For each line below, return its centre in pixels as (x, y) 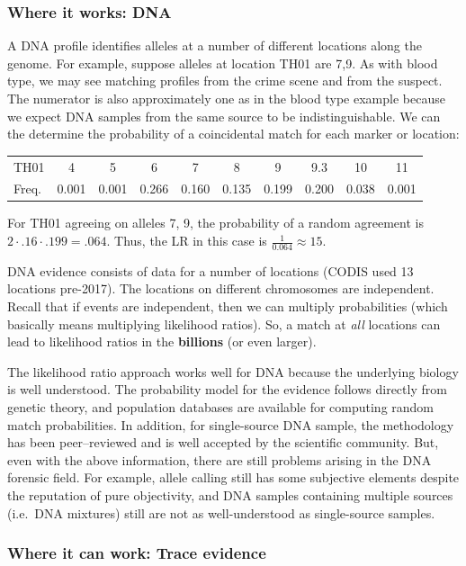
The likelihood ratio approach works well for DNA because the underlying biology (233, 371)
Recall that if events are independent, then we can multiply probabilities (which (228, 306)
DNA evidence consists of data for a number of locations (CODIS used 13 (211, 270)
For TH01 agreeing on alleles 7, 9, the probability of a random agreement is (215, 223)
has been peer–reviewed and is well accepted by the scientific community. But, (223, 442)
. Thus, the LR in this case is (187, 241)
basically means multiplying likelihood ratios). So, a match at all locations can (224, 323)
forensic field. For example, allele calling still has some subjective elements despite (233, 477)
